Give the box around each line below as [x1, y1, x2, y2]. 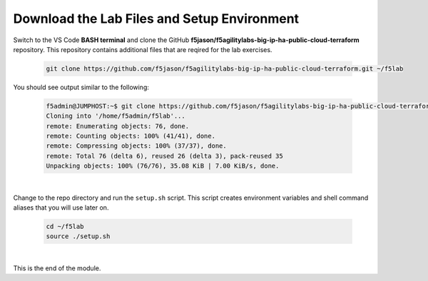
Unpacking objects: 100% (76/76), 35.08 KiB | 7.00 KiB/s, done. [46, 162, 280, 170]
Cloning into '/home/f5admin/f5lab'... [46, 112, 185, 121]
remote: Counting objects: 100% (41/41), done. [46, 132, 215, 140]
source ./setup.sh [46, 233, 111, 240]
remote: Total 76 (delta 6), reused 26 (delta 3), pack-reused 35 [46, 152, 283, 160]
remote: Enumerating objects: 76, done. [46, 122, 189, 130]
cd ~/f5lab [46, 222, 84, 230]
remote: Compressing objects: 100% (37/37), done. [46, 142, 228, 150]
